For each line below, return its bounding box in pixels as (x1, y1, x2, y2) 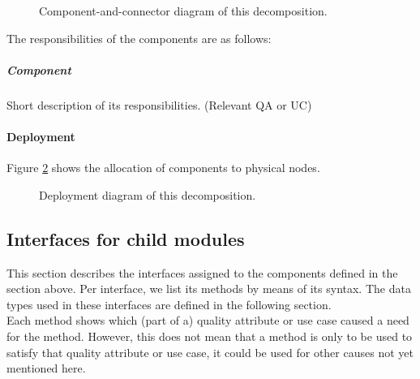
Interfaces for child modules (6, 226, 245, 251)
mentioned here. (6, 360, 86, 377)
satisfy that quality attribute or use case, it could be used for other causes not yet (6, 343, 414, 360)
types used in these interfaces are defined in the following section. (6, 295, 332, 312)
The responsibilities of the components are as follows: (6, 29, 272, 46)
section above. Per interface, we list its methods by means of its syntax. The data (6, 280, 411, 297)
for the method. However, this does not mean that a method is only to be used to (6, 327, 413, 344)
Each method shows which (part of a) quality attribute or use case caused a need (6, 312, 409, 329)
